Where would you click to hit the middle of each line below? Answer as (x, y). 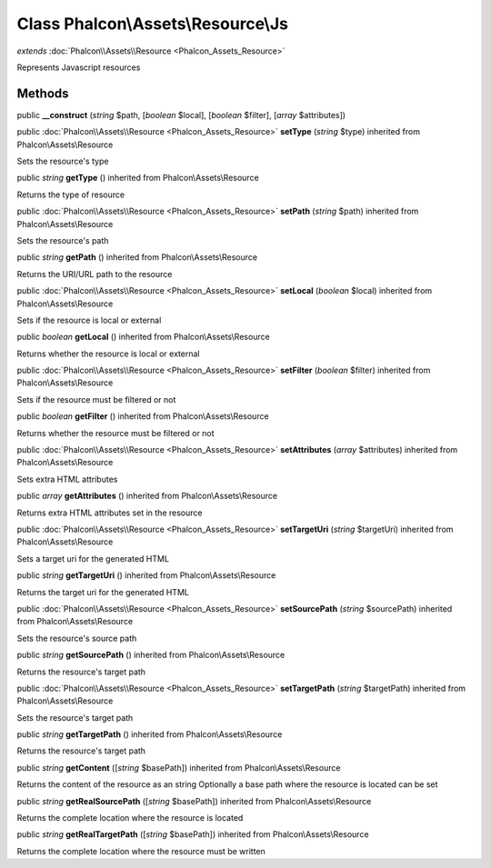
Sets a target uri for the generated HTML (93, 558)
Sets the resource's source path (77, 638)
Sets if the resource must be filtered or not (96, 399)
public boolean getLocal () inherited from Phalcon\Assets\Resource (143, 337)
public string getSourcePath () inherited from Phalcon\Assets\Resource (151, 655)
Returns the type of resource (71, 195)
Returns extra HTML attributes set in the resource (110, 513)
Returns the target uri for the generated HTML (103, 592)
